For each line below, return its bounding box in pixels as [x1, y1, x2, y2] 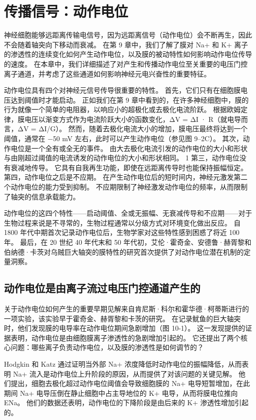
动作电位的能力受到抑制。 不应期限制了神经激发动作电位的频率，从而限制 [10, 182, 248, 192]
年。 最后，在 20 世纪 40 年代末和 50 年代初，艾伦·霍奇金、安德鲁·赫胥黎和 [4, 237, 252, 247]
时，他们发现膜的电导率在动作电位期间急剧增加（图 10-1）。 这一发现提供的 [4, 323, 245, 333]
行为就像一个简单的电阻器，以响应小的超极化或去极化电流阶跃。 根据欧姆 [4, 104, 241, 115]
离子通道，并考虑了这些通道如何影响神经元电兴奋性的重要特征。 [4, 68, 211, 78]
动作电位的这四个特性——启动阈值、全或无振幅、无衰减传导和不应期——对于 [4, 208, 252, 218]
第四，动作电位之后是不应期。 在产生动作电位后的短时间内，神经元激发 [4, 172, 234, 182]
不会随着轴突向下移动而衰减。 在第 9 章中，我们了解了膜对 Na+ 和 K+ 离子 [4, 39, 248, 49]
